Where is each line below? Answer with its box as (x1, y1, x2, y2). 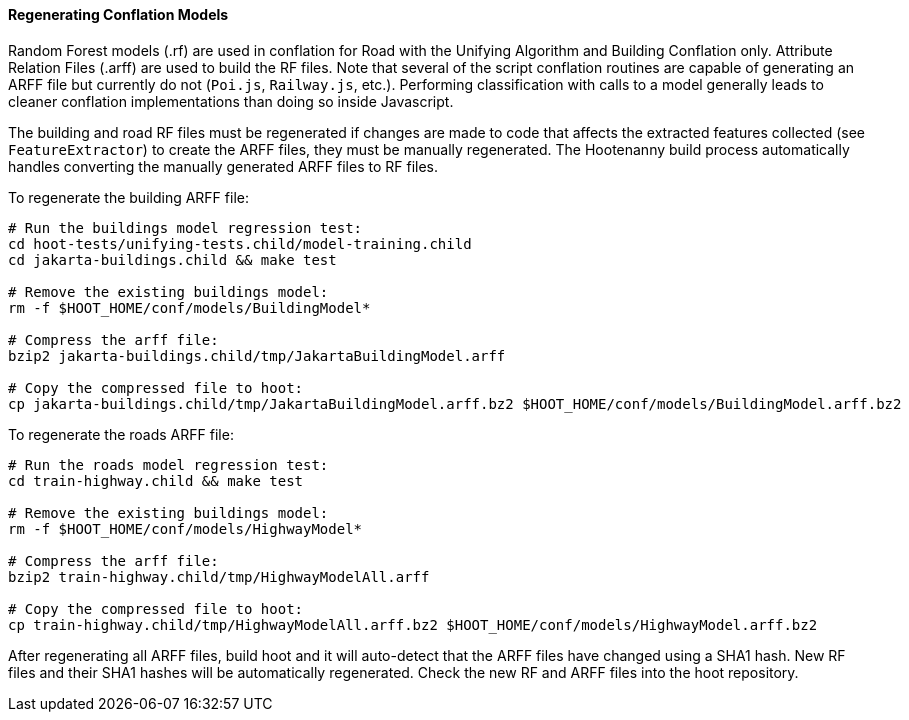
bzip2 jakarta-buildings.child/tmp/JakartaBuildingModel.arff (8, 347, 506, 364)
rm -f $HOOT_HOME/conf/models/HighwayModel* (8, 520, 363, 537)
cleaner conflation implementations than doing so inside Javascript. (8, 92, 454, 110)
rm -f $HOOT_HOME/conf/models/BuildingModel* (8, 299, 371, 316)
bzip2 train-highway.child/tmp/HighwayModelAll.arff (8, 568, 430, 585)
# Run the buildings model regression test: (8, 219, 363, 236)
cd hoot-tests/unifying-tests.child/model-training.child (8, 235, 472, 252)
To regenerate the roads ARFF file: (8, 425, 234, 443)
